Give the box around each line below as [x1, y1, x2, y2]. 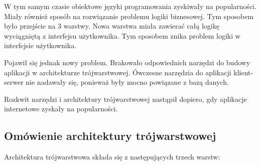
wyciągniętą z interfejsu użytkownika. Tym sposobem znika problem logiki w [4, 30, 240, 41]
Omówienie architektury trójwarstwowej [4, 128, 216, 143]
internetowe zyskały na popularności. [4, 103, 118, 114]
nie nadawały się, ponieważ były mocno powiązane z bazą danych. [26, 77, 229, 87]
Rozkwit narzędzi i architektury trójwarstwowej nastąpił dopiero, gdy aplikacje [4, 93, 247, 104]
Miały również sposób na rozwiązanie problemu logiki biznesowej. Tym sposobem [4, 11, 254, 21]
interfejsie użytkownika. [4, 40, 77, 51]
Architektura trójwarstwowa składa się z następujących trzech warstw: [4, 151, 220, 162]
